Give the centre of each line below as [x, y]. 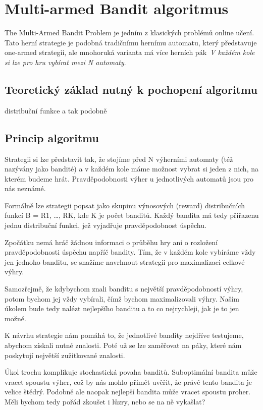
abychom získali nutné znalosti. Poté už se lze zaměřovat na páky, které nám [123, 345]
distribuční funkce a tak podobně [56, 110]
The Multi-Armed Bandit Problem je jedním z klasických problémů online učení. [129, 33]
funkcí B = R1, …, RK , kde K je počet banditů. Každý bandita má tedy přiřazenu [132, 215]
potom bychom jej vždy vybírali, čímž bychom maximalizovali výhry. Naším [122, 298]
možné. [15, 318]
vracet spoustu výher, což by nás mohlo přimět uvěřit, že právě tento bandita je [128, 382]
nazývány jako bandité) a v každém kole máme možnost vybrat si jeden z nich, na [131, 169]
